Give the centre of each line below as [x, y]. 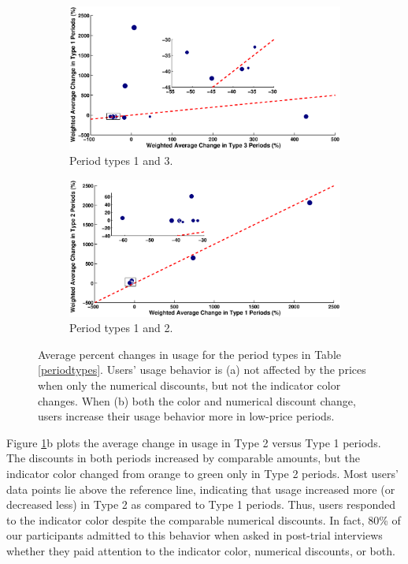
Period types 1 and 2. [121, 328]
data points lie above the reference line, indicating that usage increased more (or [201, 489]
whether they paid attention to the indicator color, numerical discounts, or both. [201, 550]
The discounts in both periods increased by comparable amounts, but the [183, 458]
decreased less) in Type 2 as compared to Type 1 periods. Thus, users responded [201, 504]
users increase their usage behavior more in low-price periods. [186, 416]
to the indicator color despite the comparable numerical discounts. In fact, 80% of [204, 519]
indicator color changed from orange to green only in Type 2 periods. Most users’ [202, 473]
